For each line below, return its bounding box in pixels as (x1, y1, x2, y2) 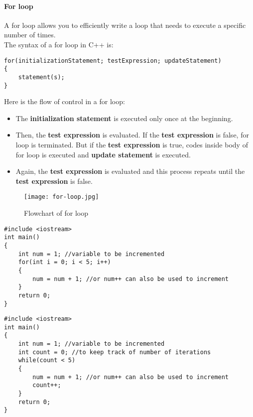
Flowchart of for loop (24, 208, 89, 218)
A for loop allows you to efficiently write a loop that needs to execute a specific (4, 19, 246, 30)
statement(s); (18, 73, 65, 81)
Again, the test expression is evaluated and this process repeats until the (15, 166, 245, 176)
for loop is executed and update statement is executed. (15, 149, 191, 159)
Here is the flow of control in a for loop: (4, 96, 125, 107)
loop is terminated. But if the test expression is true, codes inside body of (15, 139, 248, 149)
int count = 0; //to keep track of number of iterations (18, 348, 211, 356)
